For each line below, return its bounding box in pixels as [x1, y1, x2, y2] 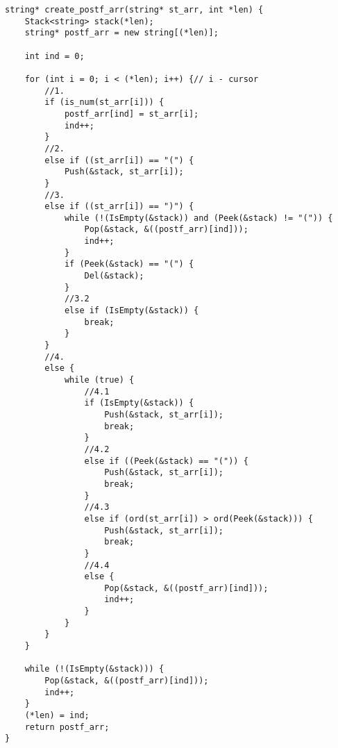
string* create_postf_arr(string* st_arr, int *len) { [5, 5, 264, 15]
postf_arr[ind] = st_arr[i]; [64, 108, 199, 119]
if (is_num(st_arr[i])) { [44, 97, 164, 108]
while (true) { [64, 375, 135, 385]
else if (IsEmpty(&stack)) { [64, 306, 199, 316]
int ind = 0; [24, 51, 85, 61]
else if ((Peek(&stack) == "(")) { [84, 456, 248, 466]
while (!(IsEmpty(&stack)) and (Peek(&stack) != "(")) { [64, 213, 333, 223]
